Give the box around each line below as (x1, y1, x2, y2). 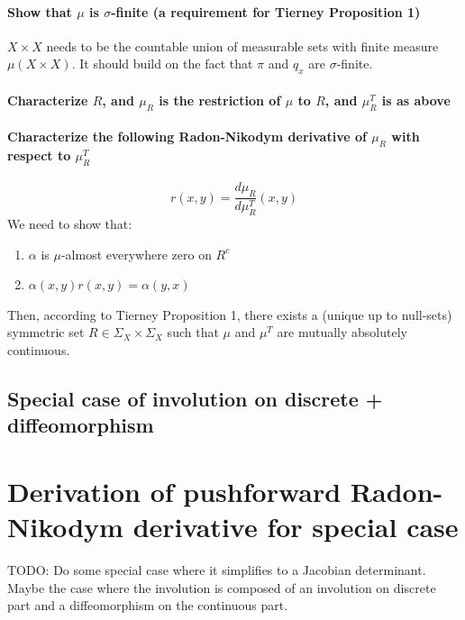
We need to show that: (7, 214, 132, 232)
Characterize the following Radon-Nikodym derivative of (7, 127, 367, 146)
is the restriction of (159, 90, 281, 109)
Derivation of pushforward (7, 472, 342, 509)
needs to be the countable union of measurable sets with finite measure (46, 36, 439, 55)
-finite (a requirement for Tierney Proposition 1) (111, 2, 421, 21)
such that (167, 323, 219, 342)
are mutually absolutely (277, 323, 407, 342)
